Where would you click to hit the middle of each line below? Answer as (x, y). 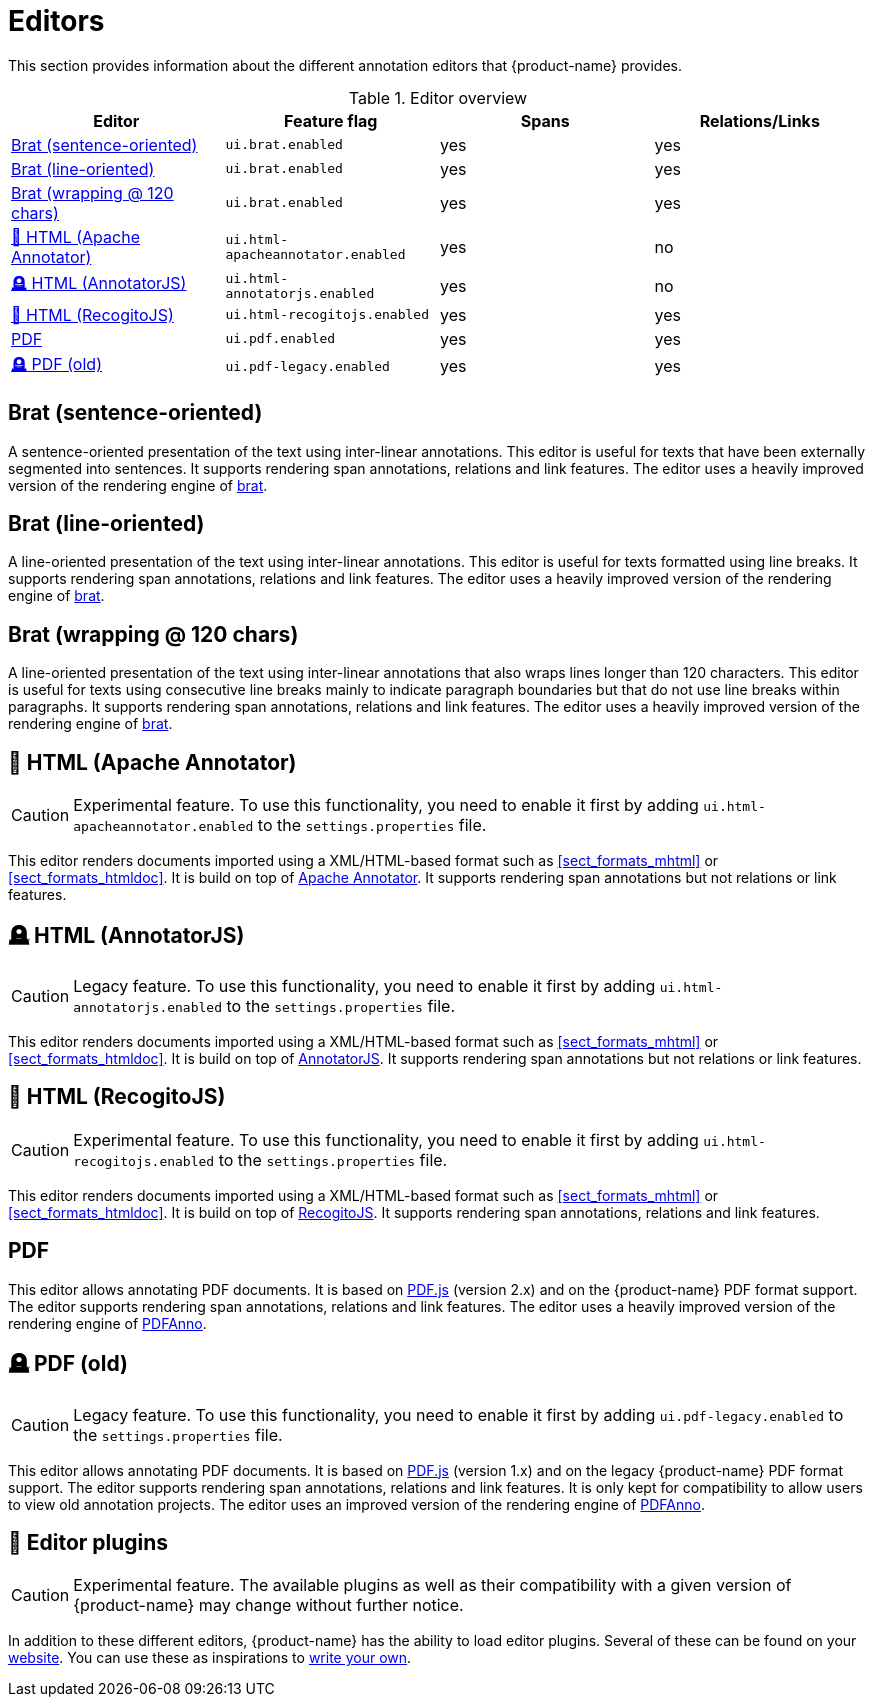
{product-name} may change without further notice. (268, 1605)
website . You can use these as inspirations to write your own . (210, 1658)
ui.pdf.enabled (280, 339)
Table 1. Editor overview (438, 97)
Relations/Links (759, 120)
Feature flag (331, 120)
